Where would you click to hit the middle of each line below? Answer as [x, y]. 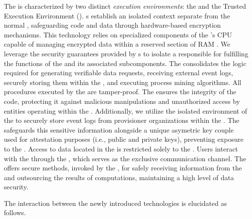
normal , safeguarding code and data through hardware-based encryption [112, 25]
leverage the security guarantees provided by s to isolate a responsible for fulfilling [126, 53]
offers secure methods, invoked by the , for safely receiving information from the [123, 168]
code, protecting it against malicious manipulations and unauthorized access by [122, 101]
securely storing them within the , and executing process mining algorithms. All [123, 82]
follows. [15, 212]
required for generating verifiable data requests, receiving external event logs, [118, 73]
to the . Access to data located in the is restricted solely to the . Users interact [121, 148]
